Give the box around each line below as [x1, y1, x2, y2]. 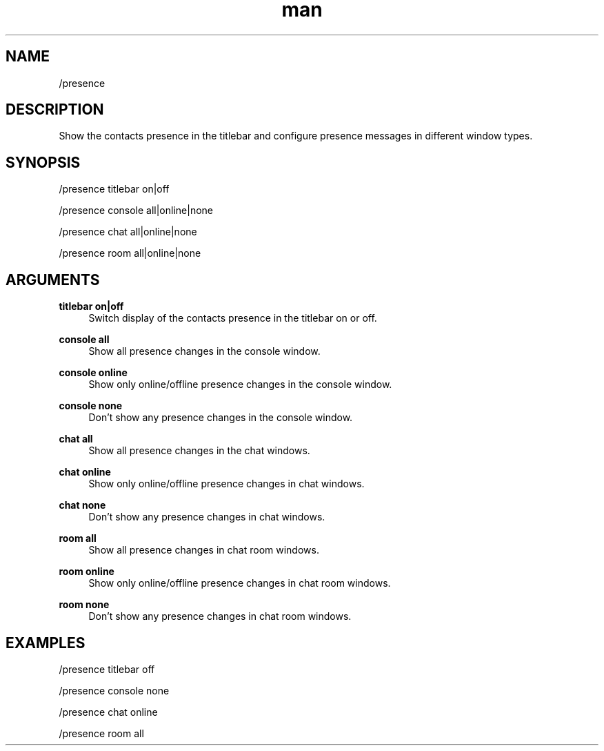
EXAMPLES [6, 634, 85, 652]
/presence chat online [59, 705, 158, 718]
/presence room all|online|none [59, 247, 201, 260]
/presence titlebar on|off [59, 183, 170, 195]
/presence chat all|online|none [59, 226, 197, 238]
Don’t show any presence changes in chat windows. [88, 511, 325, 523]
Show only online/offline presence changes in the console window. [88, 378, 392, 391]
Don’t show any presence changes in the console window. [88, 411, 353, 424]
